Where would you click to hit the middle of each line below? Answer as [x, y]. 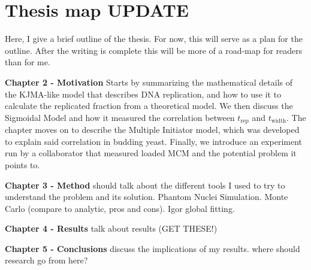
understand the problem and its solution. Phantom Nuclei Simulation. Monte [147, 197]
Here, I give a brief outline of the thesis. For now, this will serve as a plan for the [154, 39]
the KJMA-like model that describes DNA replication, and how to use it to [143, 94]
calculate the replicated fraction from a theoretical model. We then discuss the [149, 106]
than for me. [28, 62]
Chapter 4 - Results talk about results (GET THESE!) [111, 228]
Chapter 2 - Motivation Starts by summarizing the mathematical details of [149, 82]
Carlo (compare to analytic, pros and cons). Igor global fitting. [120, 208]
